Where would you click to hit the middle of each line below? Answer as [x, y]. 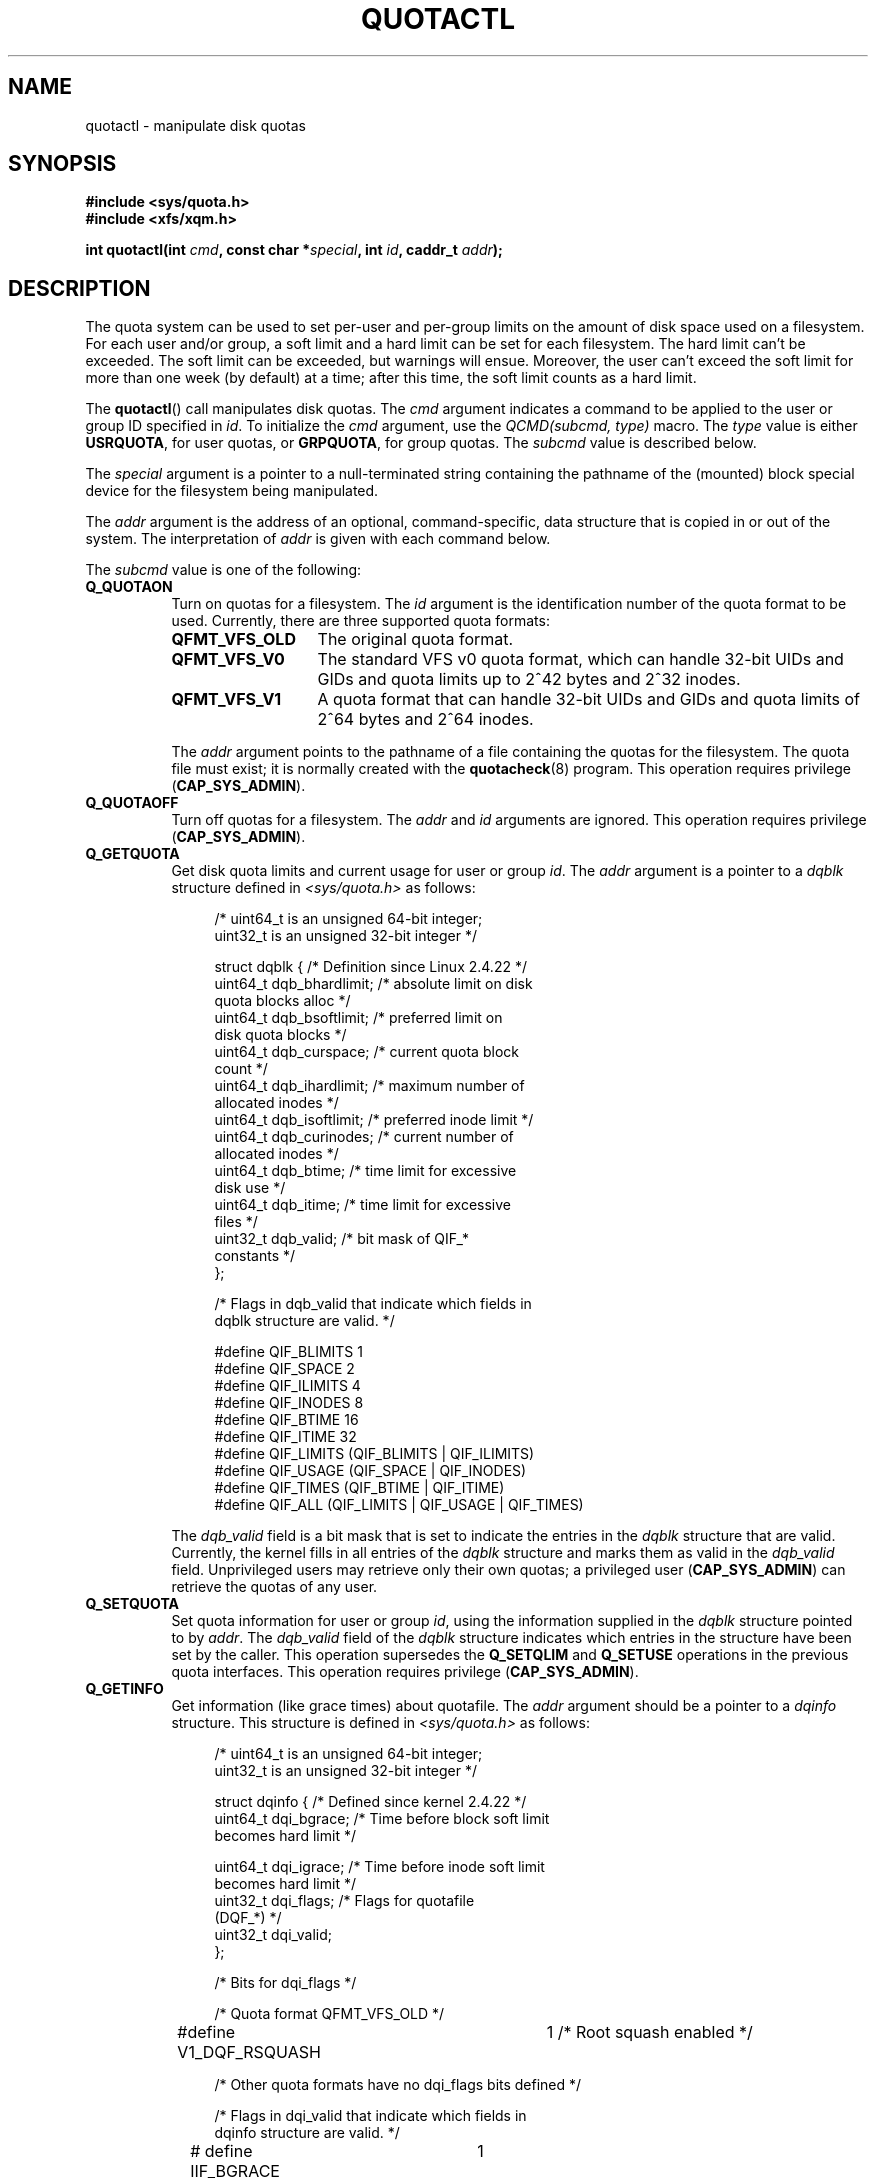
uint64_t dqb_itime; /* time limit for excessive [362, 1205]
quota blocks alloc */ [282, 1001]
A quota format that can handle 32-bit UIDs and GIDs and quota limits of [588, 699]
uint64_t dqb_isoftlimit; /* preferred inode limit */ [374, 1120]
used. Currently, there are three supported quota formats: [360, 621]
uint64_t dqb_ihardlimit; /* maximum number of [369, 1086]
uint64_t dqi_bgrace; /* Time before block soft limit [382, 1819]
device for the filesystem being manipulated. [232, 491]
